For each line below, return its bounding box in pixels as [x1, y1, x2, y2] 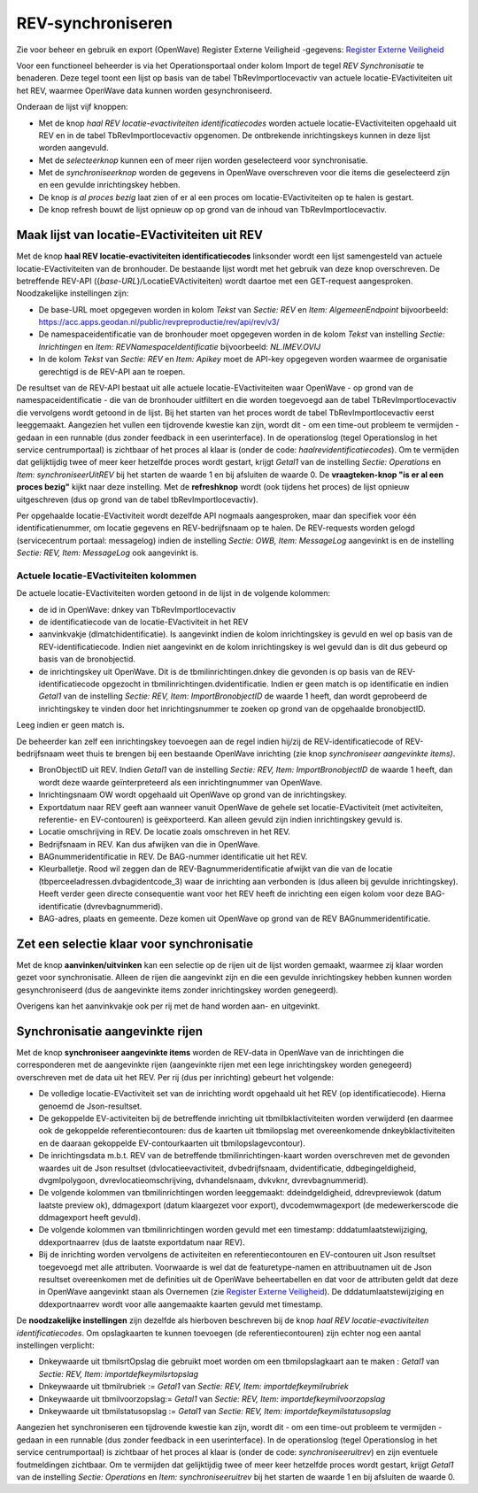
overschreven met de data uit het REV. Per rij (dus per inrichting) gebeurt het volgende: [16, 1071, 334, 1082]
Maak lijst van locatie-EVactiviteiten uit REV [16, 228, 264, 243]
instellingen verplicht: [16, 1340, 95, 1350]
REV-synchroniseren [16, 13, 173, 33]
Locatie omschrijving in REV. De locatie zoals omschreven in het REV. [38, 826, 291, 837]
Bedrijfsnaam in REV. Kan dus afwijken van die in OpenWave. [38, 839, 260, 849]
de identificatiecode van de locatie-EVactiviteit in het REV [38, 616, 249, 628]
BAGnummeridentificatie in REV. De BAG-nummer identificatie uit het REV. [38, 851, 308, 863]
